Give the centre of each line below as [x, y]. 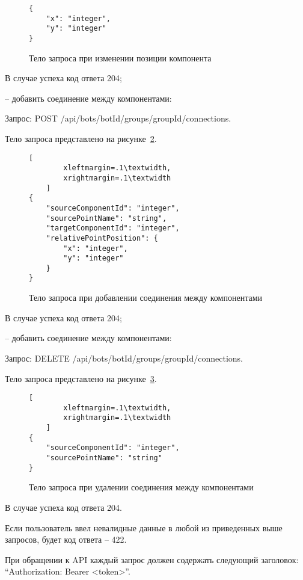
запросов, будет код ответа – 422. [66, 539]
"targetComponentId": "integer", [113, 228]
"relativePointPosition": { [102, 238]
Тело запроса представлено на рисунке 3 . [81, 378]
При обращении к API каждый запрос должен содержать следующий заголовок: [152, 559]
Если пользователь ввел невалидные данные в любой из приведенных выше [144, 527]
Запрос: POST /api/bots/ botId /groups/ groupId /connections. [118, 118]
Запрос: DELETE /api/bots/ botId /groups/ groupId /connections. [124, 358]
